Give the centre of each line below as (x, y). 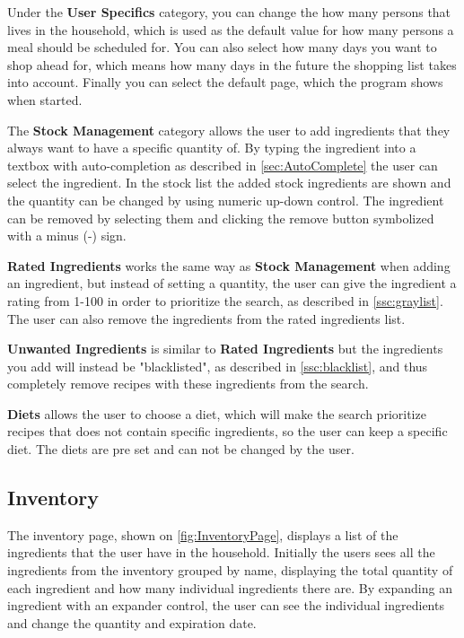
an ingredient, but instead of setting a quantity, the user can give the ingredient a (232, 283)
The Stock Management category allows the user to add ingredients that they (229, 130)
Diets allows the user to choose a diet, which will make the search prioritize (217, 413)
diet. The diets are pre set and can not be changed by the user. (181, 449)
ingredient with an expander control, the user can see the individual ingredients (226, 605)
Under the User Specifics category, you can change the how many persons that (229, 12)
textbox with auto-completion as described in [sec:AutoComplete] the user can (223, 165)
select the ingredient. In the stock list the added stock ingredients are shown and (229, 183)
